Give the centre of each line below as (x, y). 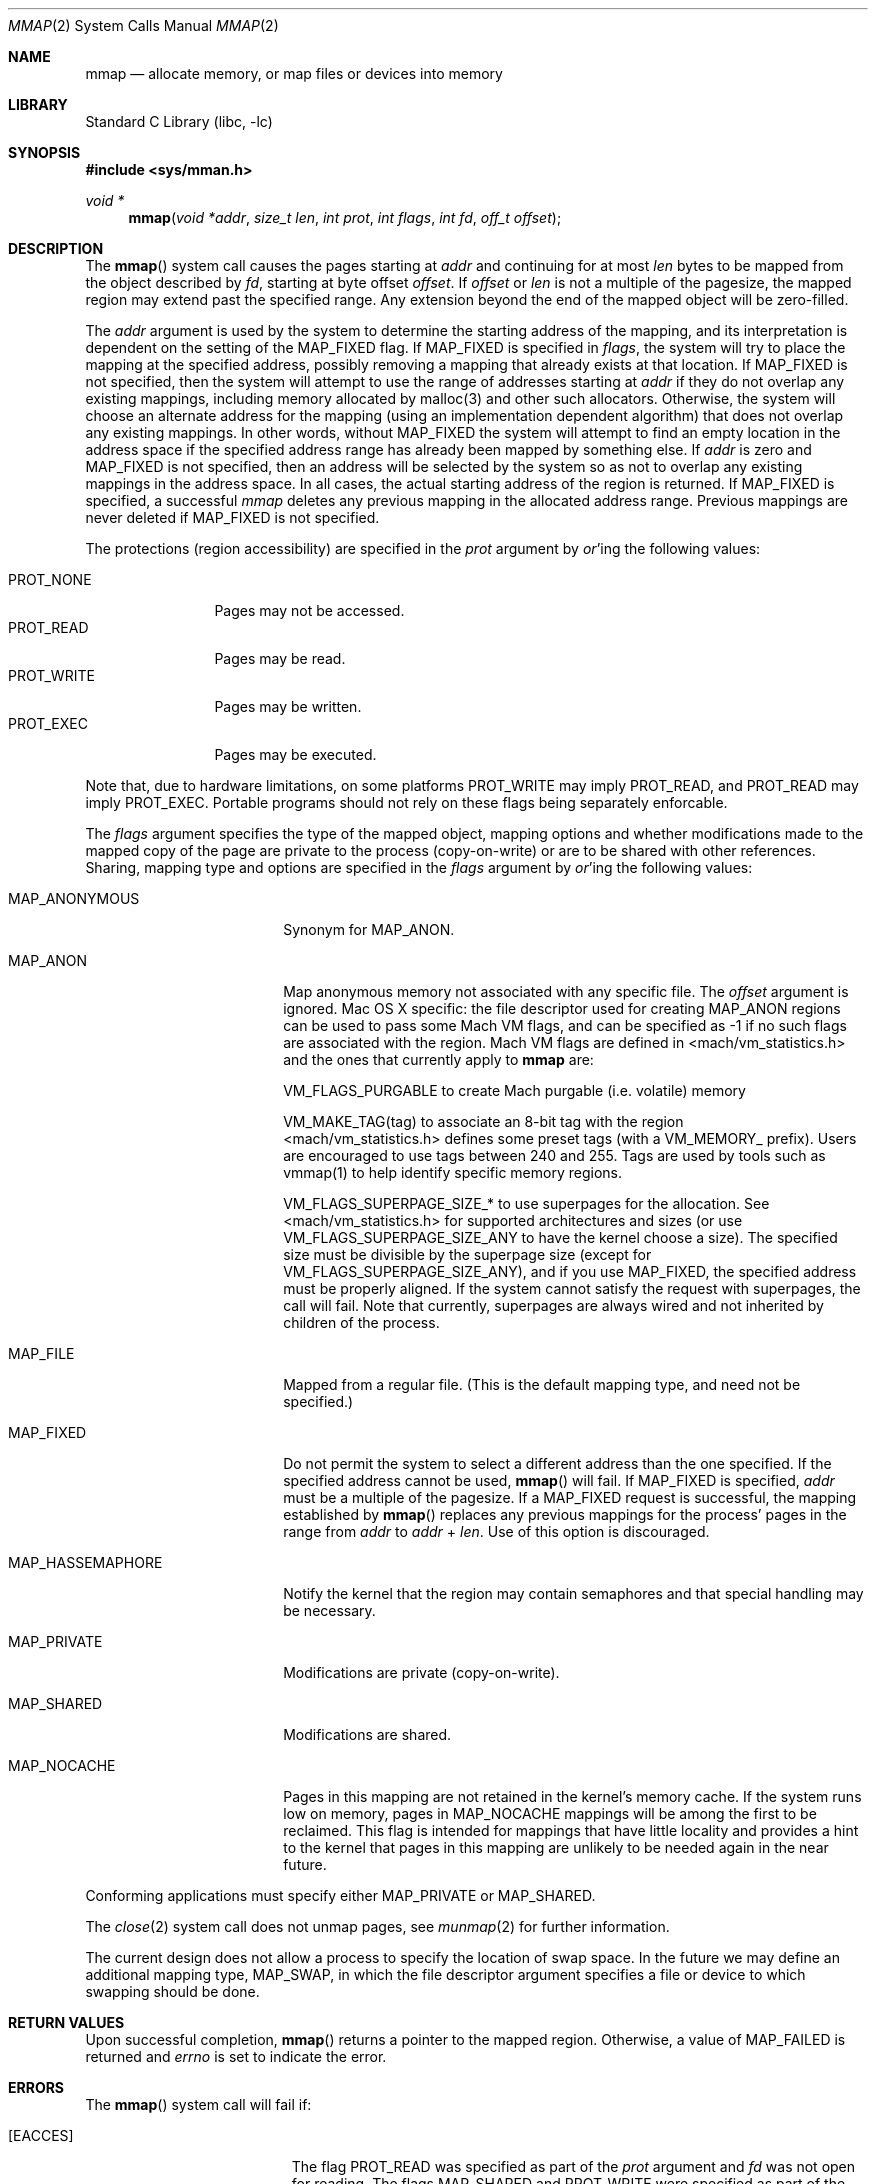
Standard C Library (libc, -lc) (179, 121)
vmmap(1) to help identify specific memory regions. (452, 1172)
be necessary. (329, 1610)
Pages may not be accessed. (309, 610)
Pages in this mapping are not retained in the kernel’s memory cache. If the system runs (572, 1796)
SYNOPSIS (44, 152)
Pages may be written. (288, 706)
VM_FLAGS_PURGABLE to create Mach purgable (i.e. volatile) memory (514, 1090)
